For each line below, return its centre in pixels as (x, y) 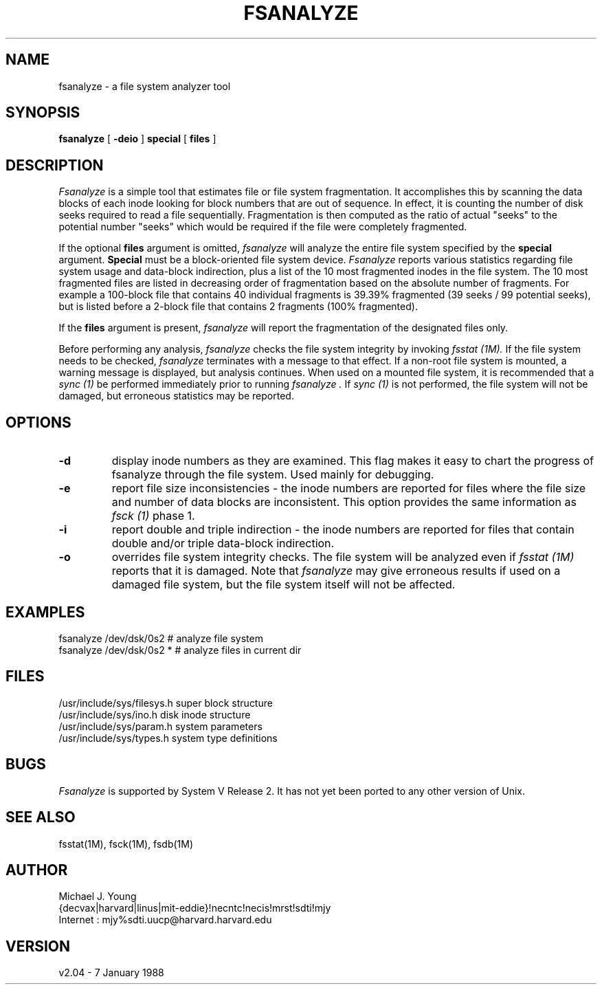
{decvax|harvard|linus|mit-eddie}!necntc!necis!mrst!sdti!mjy (195, 908)
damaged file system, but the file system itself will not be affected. (283, 585)
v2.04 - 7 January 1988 (111, 973)
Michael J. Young (98, 896)
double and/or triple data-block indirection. (223, 543)
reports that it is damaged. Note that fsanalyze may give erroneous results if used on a (336, 571)
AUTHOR (37, 870)
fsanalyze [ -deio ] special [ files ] (137, 139)
